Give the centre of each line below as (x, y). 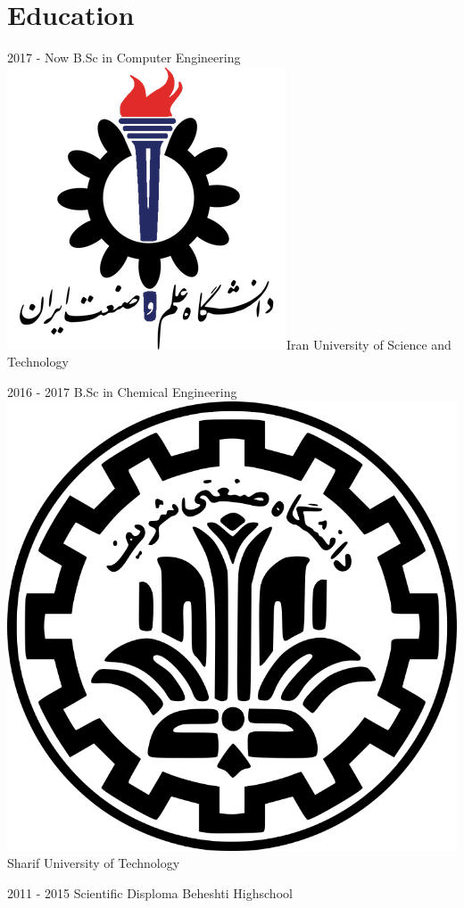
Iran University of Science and (369, 344)
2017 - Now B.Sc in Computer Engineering (124, 58)
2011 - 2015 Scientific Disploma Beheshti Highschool (150, 892)
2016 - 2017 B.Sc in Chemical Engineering (122, 391)
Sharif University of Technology (94, 863)
